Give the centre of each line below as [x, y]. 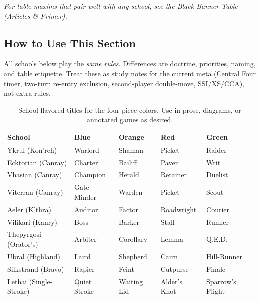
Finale [216, 268]
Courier [218, 209]
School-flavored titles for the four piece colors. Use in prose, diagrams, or [130, 110]
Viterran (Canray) [35, 192]
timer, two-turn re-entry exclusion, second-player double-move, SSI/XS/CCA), [124, 83]
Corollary [133, 239]
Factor [129, 209]
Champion [90, 174]
